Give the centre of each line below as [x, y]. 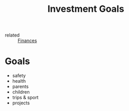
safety [19, 76]
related [12, 35]
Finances [27, 41]
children [21, 92]
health [19, 81]
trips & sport [25, 98]
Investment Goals [86, 9]
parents [20, 87]
